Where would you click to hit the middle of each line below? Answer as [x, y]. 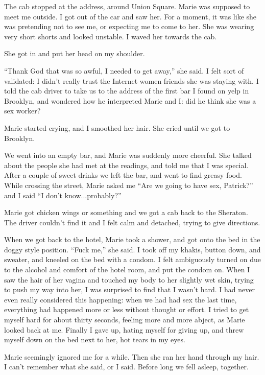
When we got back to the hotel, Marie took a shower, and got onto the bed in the [132, 239]
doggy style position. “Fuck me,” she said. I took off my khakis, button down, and [132, 249]
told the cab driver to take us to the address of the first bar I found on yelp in [127, 91]
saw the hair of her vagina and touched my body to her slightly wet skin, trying [129, 279]
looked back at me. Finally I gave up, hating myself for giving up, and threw [124, 329]
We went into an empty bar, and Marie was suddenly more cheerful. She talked [128, 155]
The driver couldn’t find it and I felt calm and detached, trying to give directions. [132, 222]
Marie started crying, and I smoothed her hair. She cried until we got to [117, 127]
